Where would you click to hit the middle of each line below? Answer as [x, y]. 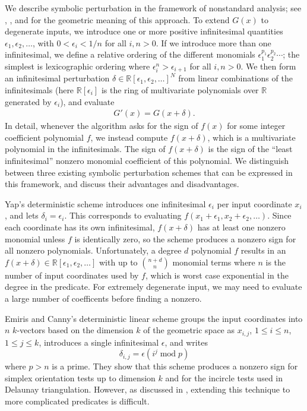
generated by [28, 101]
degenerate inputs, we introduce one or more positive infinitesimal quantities [144, 31]
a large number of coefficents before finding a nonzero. [103, 298]
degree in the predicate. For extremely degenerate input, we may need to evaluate [153, 287]
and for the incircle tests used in [224, 377]
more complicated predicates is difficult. [77, 401]
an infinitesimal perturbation [57, 78]
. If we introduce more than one [213, 42]
